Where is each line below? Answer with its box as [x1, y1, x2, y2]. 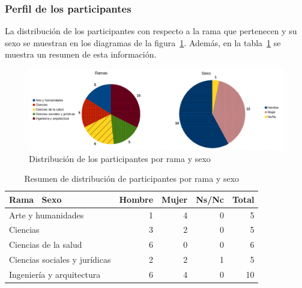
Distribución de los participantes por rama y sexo [29, 152, 211, 164]
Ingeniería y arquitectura [9, 268, 101, 280]
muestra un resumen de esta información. [5, 48, 157, 61]
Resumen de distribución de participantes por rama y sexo [24, 172, 240, 185]
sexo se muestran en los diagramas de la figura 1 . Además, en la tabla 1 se [5, 36, 281, 49]
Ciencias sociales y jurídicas [9, 253, 111, 266]
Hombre [119, 193, 154, 205]
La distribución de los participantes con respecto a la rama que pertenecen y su [5, 25, 297, 37]
